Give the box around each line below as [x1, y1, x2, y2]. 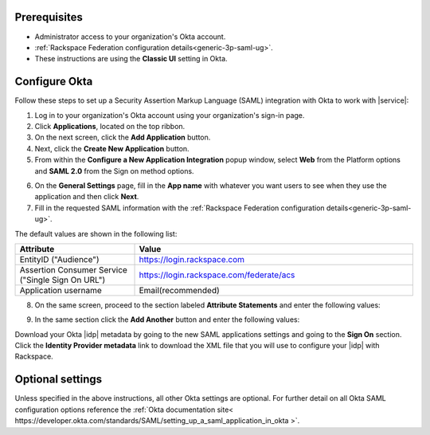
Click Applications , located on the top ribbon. [34, 121, 186, 131]
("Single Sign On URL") [19, 274, 106, 285]
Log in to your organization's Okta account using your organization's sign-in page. [34, 110, 305, 120]
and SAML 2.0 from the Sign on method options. [34, 166, 194, 175]
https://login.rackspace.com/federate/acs [139, 269, 295, 280]
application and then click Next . [34, 192, 139, 202]
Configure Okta [14, 75, 93, 88]
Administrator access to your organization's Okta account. [34, 32, 226, 41]
